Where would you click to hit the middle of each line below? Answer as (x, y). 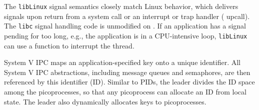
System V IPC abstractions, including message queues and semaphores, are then (127, 72)
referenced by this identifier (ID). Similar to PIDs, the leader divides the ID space (129, 82)
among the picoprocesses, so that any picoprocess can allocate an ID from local (125, 91)
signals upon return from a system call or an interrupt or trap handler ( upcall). (127, 16)
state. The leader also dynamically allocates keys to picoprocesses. (105, 101)
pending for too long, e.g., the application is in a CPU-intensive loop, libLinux (126, 35)
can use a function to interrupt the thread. (69, 45)
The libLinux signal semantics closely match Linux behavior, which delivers (121, 6)
